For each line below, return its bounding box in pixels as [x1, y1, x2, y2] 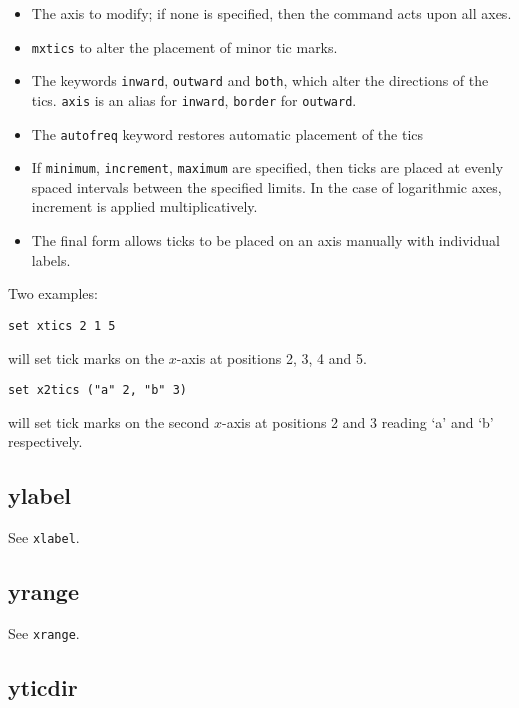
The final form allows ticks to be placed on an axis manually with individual [31, 230, 500, 251]
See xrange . [8, 623, 80, 643]
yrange [8, 576, 80, 607]
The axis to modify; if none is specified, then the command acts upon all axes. [31, 3, 512, 23]
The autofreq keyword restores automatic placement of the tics [31, 123, 424, 144]
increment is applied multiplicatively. [31, 196, 258, 217]
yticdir [8, 672, 78, 703]
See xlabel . [8, 527, 80, 548]
